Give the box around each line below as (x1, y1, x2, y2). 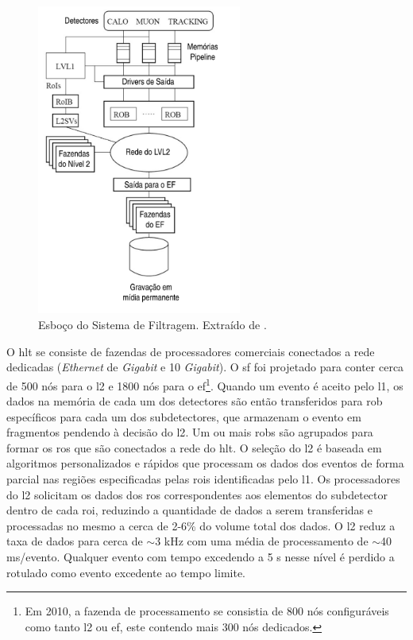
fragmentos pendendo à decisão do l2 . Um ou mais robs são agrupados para (6, 424, 373, 440)
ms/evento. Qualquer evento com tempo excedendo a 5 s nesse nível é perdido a (6, 549, 395, 565)
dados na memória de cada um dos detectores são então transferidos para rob (6, 393, 383, 409)
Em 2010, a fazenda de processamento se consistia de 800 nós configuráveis (25, 603, 389, 619)
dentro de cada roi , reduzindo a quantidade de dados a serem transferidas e (6, 502, 373, 518)
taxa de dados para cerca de (6, 533, 143, 549)
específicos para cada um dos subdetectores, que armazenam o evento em (6, 408, 361, 425)
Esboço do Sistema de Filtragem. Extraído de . (38, 316, 267, 333)
